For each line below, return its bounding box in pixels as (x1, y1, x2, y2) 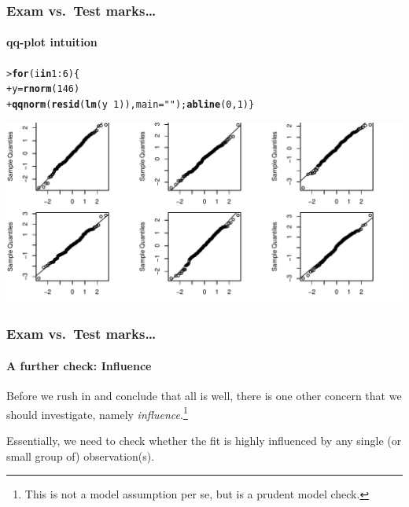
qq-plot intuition (6, 34, 98, 50)
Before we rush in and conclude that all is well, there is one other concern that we (6, 388, 402, 404)
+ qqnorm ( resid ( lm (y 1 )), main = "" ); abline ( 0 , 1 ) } (6, 98, 255, 110)
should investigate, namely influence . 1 (6, 403, 188, 422)
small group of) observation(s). (6, 447, 155, 464)
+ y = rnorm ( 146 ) (6, 83, 80, 95)
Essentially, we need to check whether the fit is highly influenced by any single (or (6, 432, 402, 449)
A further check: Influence (6, 357, 152, 373)
